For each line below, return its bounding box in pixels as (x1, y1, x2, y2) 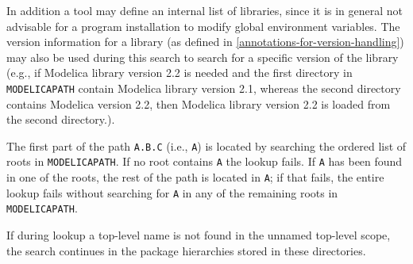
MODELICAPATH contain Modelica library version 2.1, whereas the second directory (6, 79, 401, 96)
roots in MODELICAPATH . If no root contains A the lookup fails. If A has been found (6, 153, 403, 170)
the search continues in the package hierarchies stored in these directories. (6, 242, 366, 258)
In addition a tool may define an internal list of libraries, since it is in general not (6, 2, 403, 18)
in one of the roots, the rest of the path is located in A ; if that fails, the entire (6, 169, 384, 186)
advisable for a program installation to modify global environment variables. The (6, 17, 400, 34)
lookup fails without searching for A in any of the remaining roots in (6, 184, 338, 201)
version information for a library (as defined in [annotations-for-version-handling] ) (6, 33, 404, 50)
